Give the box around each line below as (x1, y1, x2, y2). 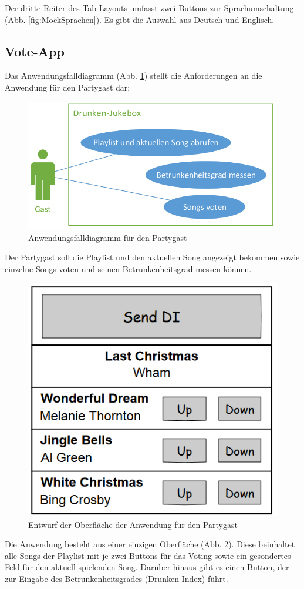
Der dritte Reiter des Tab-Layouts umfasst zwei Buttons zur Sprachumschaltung (5, 2, 294, 14)
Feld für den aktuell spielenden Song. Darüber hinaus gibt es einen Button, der (5, 561, 289, 573)
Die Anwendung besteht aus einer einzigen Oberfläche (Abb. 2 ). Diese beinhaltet (5, 538, 295, 550)
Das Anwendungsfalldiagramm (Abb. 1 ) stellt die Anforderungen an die (5, 69, 262, 82)
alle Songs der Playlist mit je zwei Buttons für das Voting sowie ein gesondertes (5, 549, 291, 561)
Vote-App (5, 42, 65, 60)
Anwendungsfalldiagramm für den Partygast (28, 231, 187, 243)
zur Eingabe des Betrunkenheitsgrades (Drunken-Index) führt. (5, 572, 228, 584)
